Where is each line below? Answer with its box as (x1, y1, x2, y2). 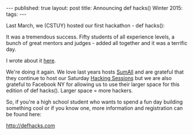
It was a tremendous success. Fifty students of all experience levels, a (6, 33, 175, 40)
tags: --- (6, 11, 27, 18)
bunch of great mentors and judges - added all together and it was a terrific (6, 40, 188, 46)
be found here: (6, 111, 42, 117)
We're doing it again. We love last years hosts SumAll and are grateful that (6, 68, 184, 75)
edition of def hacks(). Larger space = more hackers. (6, 87, 133, 94)
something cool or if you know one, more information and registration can (6, 105, 183, 112)
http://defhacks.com (6, 122, 55, 129)
